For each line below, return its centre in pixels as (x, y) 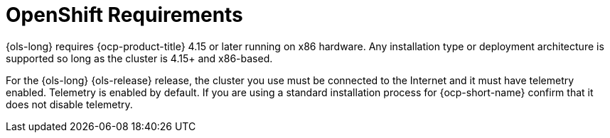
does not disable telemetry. (69, 104)
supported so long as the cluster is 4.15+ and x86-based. (139, 58)
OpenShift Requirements (124, 15)
